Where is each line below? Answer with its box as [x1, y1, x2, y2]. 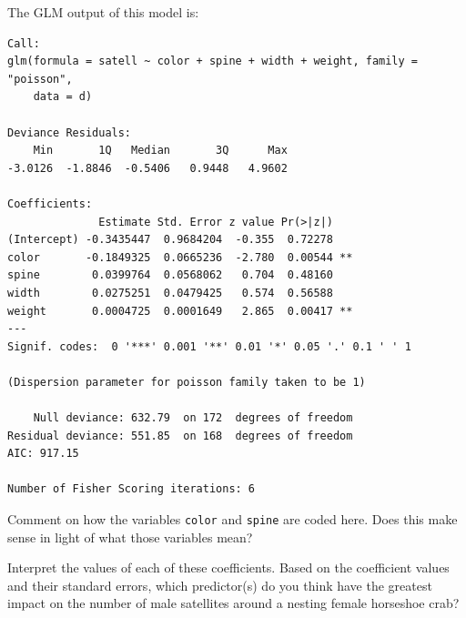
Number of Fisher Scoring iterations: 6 [7, 482, 256, 496]
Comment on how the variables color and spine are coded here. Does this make [7, 510, 458, 529]
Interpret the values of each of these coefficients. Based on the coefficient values [7, 558, 450, 577]
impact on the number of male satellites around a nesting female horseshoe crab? [7, 593, 460, 613]
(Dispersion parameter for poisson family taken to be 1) [7, 375, 366, 389]
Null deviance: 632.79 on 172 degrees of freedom [33, 411, 353, 425]
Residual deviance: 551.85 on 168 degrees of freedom [7, 429, 353, 442]
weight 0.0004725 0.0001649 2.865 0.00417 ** [7, 304, 353, 318]
